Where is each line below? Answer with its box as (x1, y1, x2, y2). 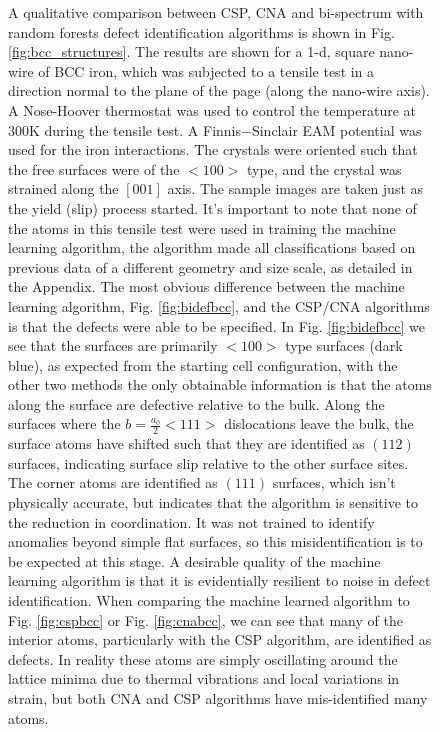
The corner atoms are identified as (8, 472, 218, 493)
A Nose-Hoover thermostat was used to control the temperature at (8, 99, 417, 120)
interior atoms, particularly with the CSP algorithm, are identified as (8, 629, 432, 650)
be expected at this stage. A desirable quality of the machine (8, 550, 381, 571)
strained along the (8, 178, 119, 199)
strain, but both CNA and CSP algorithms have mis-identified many (8, 688, 428, 709)
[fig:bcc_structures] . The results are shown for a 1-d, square (8, 41, 375, 62)
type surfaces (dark (285, 335, 403, 356)
